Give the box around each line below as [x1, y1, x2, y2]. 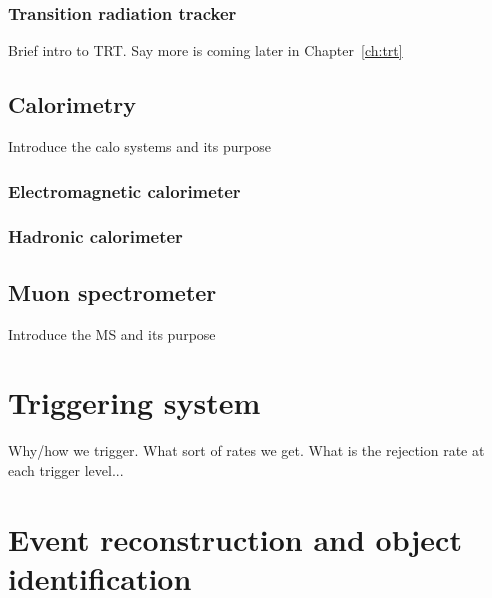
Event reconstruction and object [8, 518, 462, 559]
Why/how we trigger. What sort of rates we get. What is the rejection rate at [8, 440, 485, 461]
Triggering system [8, 382, 261, 423]
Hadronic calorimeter [8, 224, 183, 249]
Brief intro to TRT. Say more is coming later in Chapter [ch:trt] [8, 40, 403, 61]
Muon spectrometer [8, 276, 217, 307]
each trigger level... [8, 459, 124, 480]
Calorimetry [8, 89, 136, 120]
